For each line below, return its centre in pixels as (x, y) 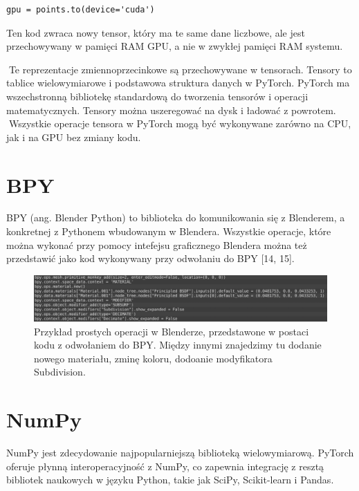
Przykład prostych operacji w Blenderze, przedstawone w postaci (172, 331)
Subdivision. (60, 372)
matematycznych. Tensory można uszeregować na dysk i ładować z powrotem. (171, 110)
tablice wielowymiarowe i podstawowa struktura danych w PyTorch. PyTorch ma (178, 83)
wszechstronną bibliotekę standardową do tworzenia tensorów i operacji (157, 96)
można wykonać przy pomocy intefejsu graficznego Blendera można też (157, 244)
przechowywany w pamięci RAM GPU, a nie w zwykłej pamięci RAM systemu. (175, 46)
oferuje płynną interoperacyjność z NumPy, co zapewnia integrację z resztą (165, 466)
